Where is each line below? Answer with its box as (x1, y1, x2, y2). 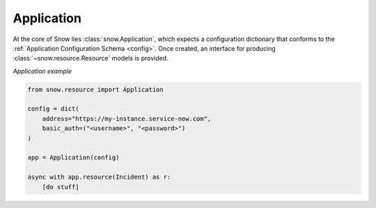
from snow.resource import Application (27, 86, 164, 93)
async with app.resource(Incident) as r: (27, 173, 171, 181)
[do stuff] (42, 183, 79, 191)
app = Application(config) (27, 154, 120, 161)
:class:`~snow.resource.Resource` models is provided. (13, 54, 169, 63)
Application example (13, 67, 72, 75)
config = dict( (27, 105, 79, 113)
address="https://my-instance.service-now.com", (42, 115, 212, 122)
